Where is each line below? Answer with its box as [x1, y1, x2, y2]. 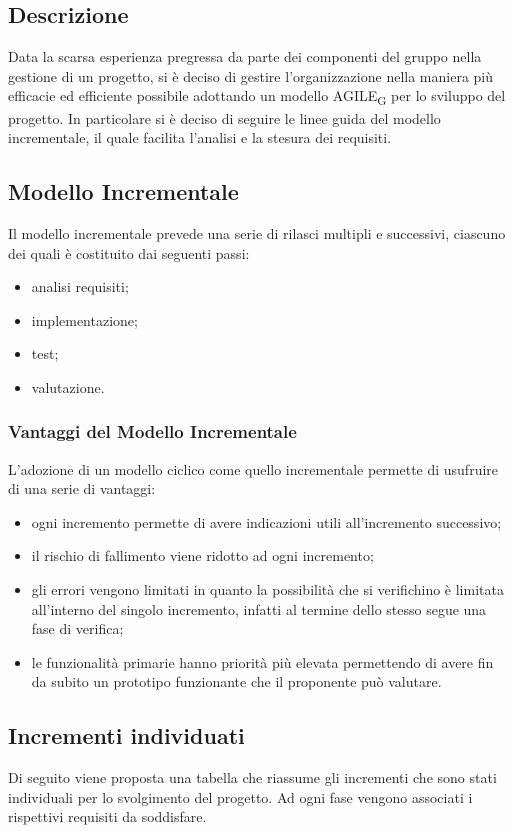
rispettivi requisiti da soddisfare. [8, 806, 207, 827]
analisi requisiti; [31, 276, 129, 297]
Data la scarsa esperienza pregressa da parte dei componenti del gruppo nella [8, 46, 482, 67]
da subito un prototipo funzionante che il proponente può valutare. [31, 671, 442, 692]
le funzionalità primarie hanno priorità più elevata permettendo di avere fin [31, 651, 494, 672]
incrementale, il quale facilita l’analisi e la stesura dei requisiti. [8, 127, 392, 148]
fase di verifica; [31, 618, 124, 639]
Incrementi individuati [8, 720, 245, 751]
